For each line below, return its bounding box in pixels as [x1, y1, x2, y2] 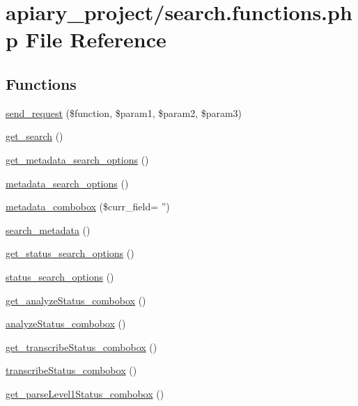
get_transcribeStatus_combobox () [6, 339, 157, 354]
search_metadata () [6, 222, 91, 237]
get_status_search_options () [6, 246, 134, 260]
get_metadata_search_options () [6, 152, 149, 166]
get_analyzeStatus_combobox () [6, 292, 146, 307]
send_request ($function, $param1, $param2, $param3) [6, 105, 242, 120]
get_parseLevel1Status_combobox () [6, 386, 164, 400]
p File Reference [6, 25, 166, 54]
